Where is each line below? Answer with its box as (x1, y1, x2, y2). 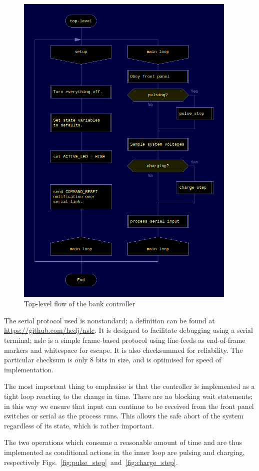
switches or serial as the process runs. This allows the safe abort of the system (4, 410, 243, 421)
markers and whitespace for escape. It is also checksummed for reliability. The (4, 344, 243, 355)
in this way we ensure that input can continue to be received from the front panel (4, 400, 254, 411)
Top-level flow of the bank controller (24, 298, 135, 309)
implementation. (4, 364, 54, 374)
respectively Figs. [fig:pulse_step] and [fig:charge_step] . (4, 456, 178, 467)
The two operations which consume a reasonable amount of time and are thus (4, 437, 242, 447)
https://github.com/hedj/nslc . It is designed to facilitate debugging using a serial (4, 325, 253, 335)
